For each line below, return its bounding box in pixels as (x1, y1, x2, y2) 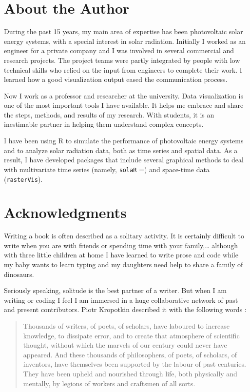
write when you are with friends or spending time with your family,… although (4, 240, 238, 250)
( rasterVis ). (4, 174, 43, 184)
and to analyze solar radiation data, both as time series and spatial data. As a (4, 145, 238, 155)
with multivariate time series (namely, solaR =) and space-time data (4, 164, 210, 174)
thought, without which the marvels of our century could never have (23, 340, 227, 350)
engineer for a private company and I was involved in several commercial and (4, 45, 234, 56)
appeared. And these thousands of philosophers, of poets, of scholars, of (23, 349, 237, 359)
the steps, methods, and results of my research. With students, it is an (4, 109, 214, 119)
